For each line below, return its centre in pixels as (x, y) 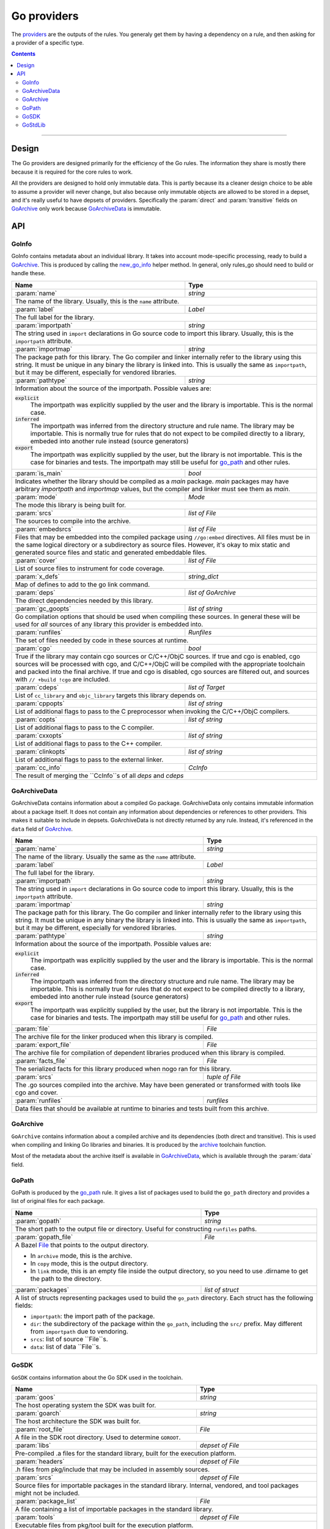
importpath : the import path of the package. (93, 1316)
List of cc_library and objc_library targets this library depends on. (111, 695)
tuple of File (224, 1076)
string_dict (204, 576)
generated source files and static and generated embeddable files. (111, 552)
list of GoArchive (212, 592)
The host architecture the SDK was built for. (78, 1421)
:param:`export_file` (43, 1045)
